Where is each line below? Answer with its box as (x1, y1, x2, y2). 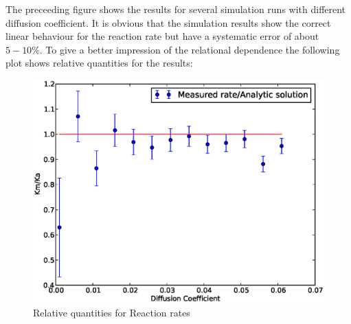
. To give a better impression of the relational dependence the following (39, 42, 340, 56)
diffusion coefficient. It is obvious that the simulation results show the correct (5, 15, 331, 30)
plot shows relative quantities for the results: (5, 56, 193, 70)
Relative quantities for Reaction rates (33, 305, 190, 319)
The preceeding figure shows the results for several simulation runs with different (5, 2, 346, 16)
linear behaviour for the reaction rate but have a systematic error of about (5, 29, 319, 43)
